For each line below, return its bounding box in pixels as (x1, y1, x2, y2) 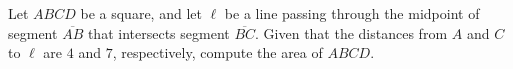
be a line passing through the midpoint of (224, 3, 480, 23)
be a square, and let (80, 3, 202, 23)
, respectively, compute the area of (112, 42, 323, 63)
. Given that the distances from (255, 22, 448, 43)
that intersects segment (87, 22, 230, 43)
